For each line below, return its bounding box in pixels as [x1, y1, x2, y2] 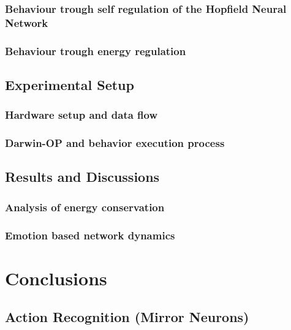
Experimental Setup [5, 75, 134, 94]
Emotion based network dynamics [5, 227, 175, 242]
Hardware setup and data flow [5, 107, 158, 122]
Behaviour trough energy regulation [5, 43, 186, 58]
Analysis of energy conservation [5, 199, 165, 214]
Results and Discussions [5, 167, 160, 186]
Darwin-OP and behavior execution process [5, 135, 225, 151]
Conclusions [5, 265, 107, 290]
